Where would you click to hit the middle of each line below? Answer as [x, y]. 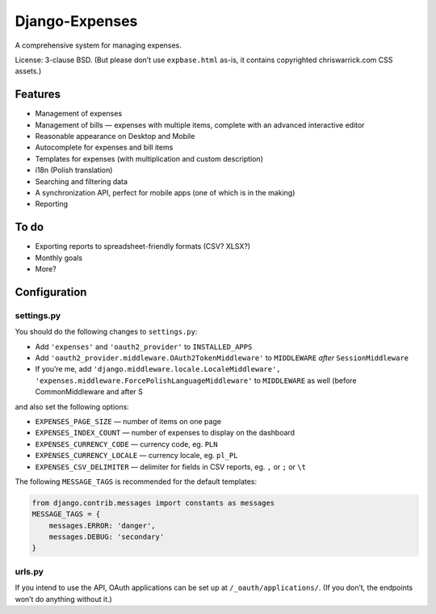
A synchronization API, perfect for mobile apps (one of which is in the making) [165, 192]
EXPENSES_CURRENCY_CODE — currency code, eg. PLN [126, 444]
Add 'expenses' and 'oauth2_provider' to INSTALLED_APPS [144, 347]
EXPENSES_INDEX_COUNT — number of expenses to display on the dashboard [165, 433]
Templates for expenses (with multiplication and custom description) [149, 158]
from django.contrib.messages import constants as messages [153, 503]
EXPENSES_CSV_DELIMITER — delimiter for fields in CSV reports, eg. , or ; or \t [171, 467]
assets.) [28, 71]
